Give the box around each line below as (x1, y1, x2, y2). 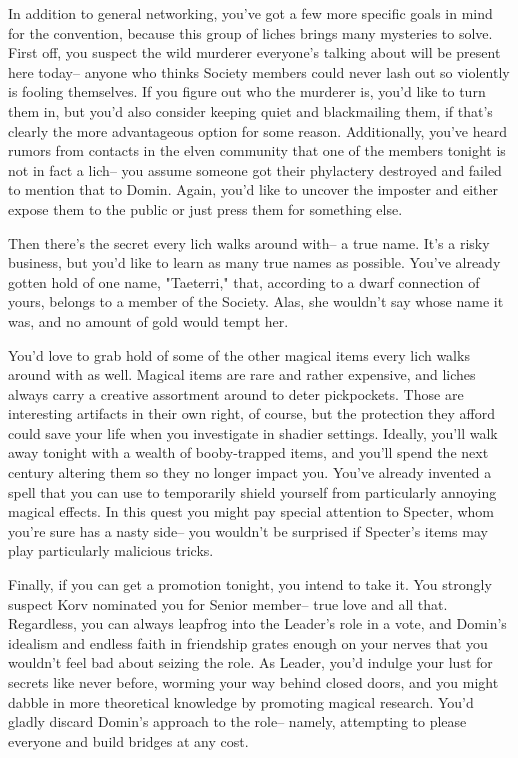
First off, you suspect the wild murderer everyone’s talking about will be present (8, 42, 501, 63)
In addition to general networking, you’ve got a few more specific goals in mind (8, 3, 493, 23)
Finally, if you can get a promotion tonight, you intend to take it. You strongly (8, 574, 492, 595)
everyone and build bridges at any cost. (8, 730, 249, 751)
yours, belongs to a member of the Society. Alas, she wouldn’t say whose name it (8, 291, 504, 312)
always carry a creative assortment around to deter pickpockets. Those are (8, 383, 464, 404)
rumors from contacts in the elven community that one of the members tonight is (8, 140, 506, 161)
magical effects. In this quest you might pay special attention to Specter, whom (8, 501, 495, 522)
